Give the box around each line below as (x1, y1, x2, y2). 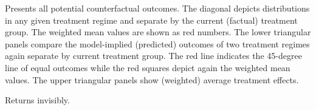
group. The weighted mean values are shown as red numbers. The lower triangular (5, 26, 311, 38)
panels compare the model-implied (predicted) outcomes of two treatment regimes (5, 37, 310, 50)
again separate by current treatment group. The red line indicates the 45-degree (5, 49, 302, 62)
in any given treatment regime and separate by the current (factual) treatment (5, 13, 298, 26)
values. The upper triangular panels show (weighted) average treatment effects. (5, 73, 299, 86)
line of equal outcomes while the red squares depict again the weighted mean (5, 61, 290, 74)
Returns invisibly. (5, 94, 70, 106)
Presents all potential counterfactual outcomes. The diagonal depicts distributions (5, 2, 310, 14)
